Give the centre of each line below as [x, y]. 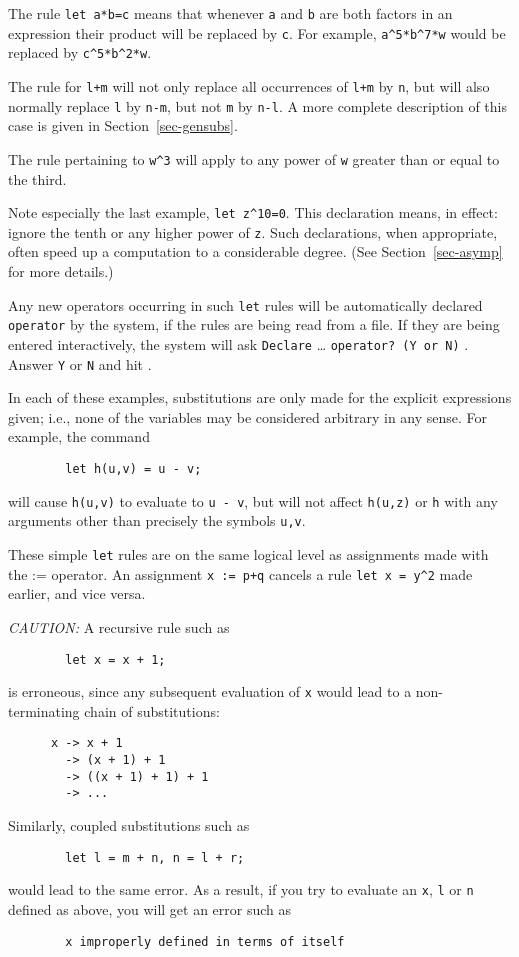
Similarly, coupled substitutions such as [129, 825]
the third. [37, 178]
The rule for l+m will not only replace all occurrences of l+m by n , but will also [249, 85]
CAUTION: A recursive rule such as [119, 626]
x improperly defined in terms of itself [205, 941]
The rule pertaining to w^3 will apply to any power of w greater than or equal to [254, 158]
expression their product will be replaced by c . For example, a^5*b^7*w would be [257, 32]
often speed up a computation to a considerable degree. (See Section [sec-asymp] [255, 251]
